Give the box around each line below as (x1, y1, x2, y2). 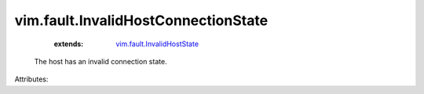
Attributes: (14, 74, 49, 84)
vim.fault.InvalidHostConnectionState (14, 12, 269, 29)
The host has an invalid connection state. (34, 56, 168, 66)
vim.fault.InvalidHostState (115, 39, 199, 49)
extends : (53, 39, 84, 49)
